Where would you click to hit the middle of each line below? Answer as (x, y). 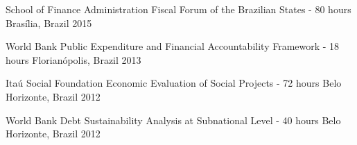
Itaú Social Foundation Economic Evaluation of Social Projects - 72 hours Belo (174, 83)
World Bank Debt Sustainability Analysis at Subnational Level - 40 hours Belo (173, 120)
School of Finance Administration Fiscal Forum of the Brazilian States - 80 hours (178, 9)
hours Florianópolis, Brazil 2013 (73, 59)
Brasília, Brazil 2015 (49, 23)
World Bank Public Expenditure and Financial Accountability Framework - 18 (173, 46)
